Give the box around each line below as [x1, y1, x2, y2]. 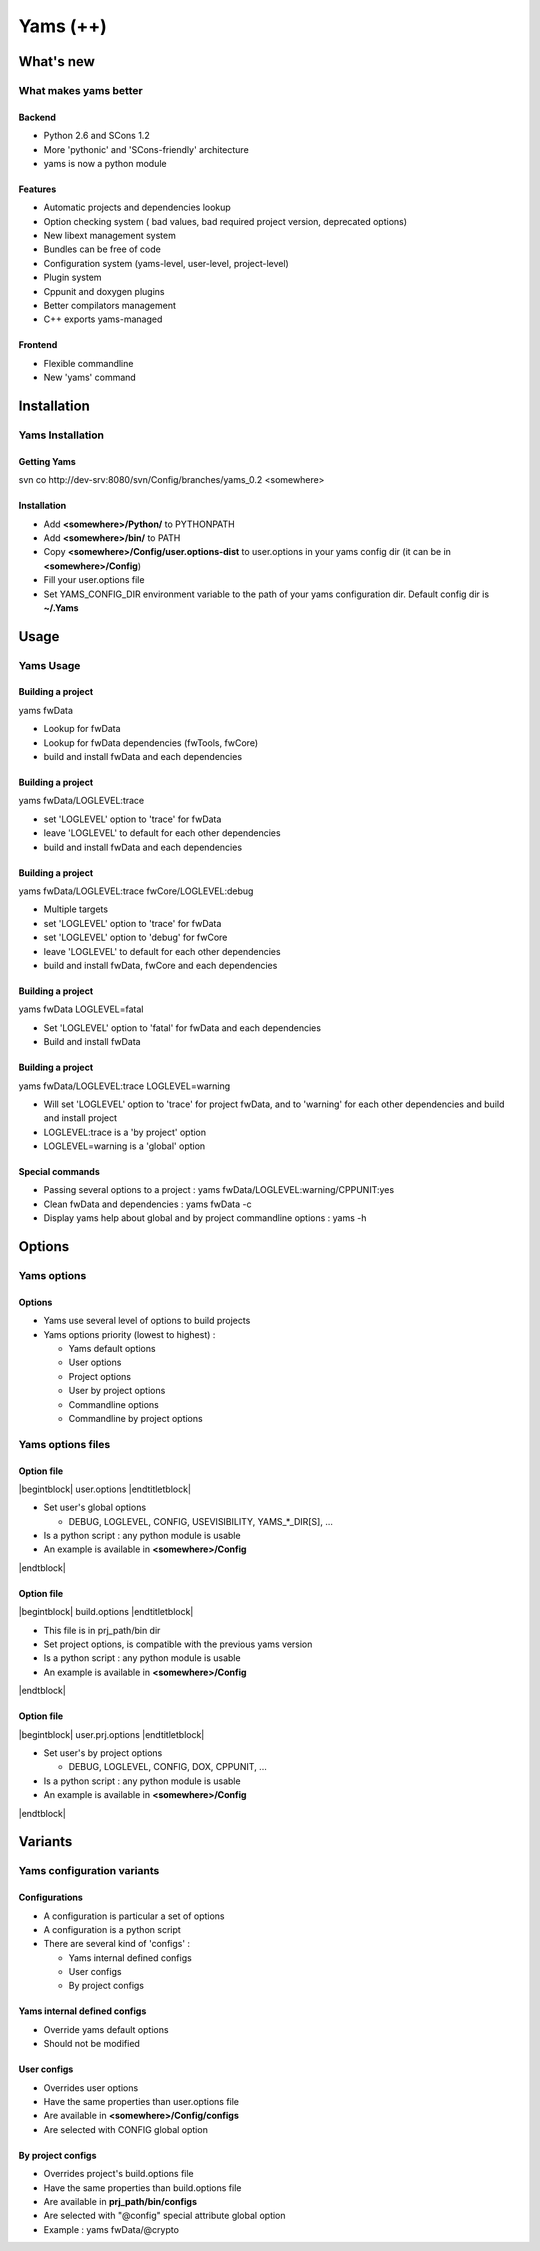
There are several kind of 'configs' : [43, 1938, 190, 1950]
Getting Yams [18, 455, 77, 467]
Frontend [18, 339, 58, 351]
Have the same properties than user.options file [43, 2096, 240, 2108]
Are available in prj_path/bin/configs [43, 2195, 197, 2207]
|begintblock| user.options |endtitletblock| [18, 1483, 192, 1495]
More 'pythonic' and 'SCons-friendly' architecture [43, 143, 249, 155]
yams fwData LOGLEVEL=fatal [18, 1003, 144, 1015]
